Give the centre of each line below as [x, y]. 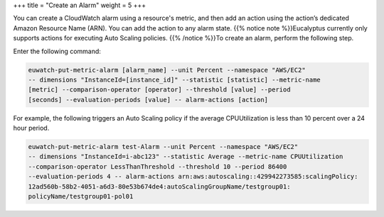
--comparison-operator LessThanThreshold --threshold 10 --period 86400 [158, 166]
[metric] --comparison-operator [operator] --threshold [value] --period [159, 90]
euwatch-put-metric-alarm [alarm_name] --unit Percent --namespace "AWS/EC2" [167, 70]
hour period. [31, 128]
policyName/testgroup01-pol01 [81, 196]
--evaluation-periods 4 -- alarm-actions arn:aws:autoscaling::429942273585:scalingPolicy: [193, 177]
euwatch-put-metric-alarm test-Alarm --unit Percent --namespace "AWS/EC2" [163, 147]
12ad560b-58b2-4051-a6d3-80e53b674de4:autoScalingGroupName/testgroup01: [159, 187]
